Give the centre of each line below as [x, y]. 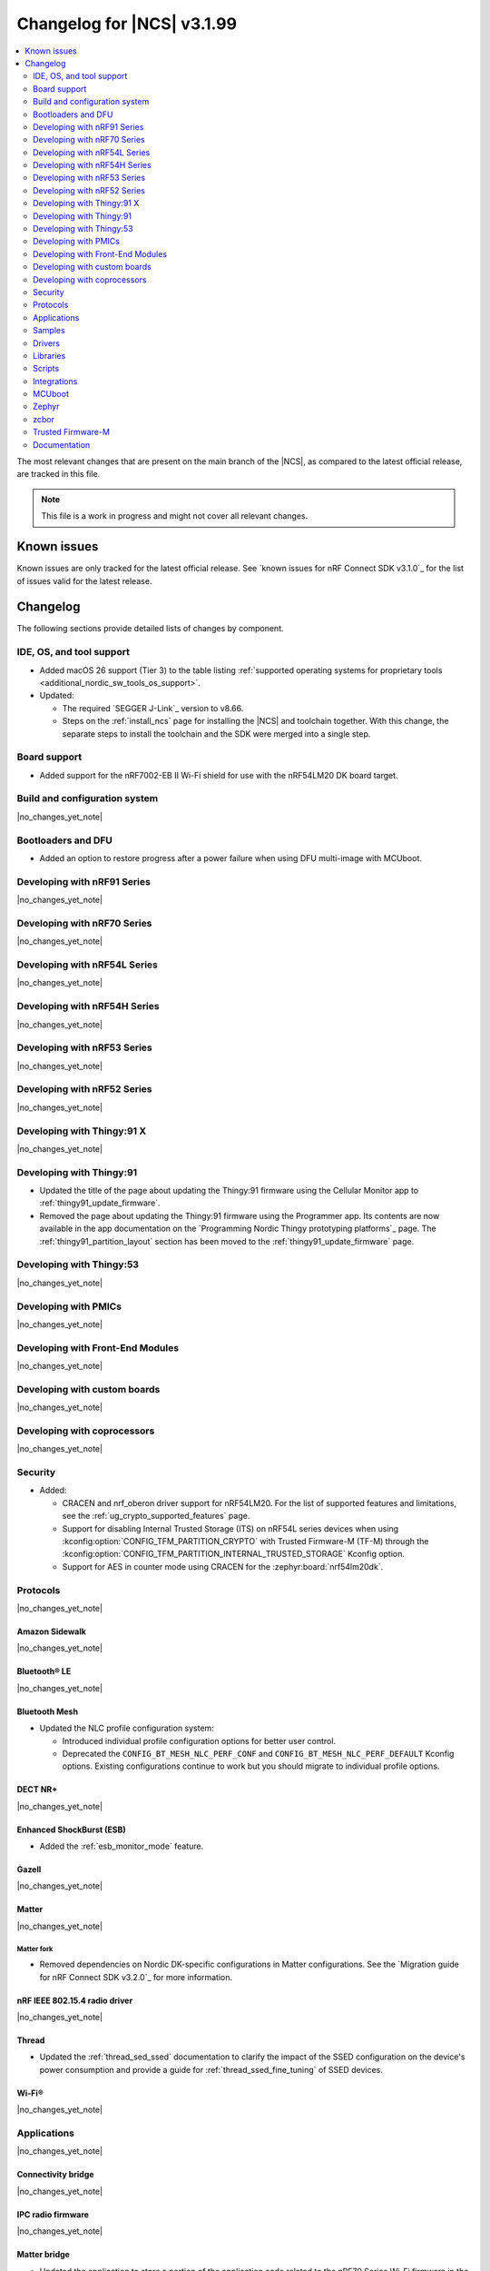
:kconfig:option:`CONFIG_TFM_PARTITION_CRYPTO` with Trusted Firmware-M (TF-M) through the [245, 1542]
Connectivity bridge [55, 2175]
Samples [49, 331]
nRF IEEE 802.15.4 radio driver [75, 2000]
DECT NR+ [37, 1790]
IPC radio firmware [53, 2214]
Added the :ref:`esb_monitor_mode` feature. [122, 1846]
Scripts [46, 369]
